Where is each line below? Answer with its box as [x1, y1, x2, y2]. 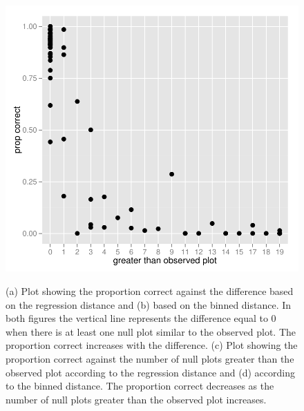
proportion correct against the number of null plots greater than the [6, 352, 294, 366]
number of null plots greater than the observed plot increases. [6, 392, 267, 406]
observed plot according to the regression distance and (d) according [6, 365, 295, 379]
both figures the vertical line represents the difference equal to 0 [6, 311, 276, 325]
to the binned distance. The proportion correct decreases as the [6, 379, 274, 393]
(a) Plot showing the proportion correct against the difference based [6, 284, 294, 298]
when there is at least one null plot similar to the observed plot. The [6, 324, 296, 338]
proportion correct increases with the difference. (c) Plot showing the [6, 338, 298, 352]
